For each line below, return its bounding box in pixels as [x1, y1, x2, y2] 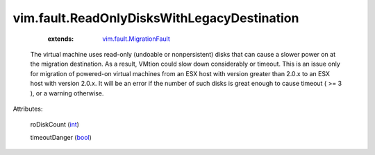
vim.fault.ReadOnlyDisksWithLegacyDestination [12, 10, 299, 26]
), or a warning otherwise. [30, 89, 104, 97]
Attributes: [12, 104, 43, 113]
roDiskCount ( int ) [30, 120, 80, 129]
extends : [47, 35, 74, 43]
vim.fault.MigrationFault [102, 35, 170, 43]
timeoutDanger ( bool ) [30, 133, 92, 141]
